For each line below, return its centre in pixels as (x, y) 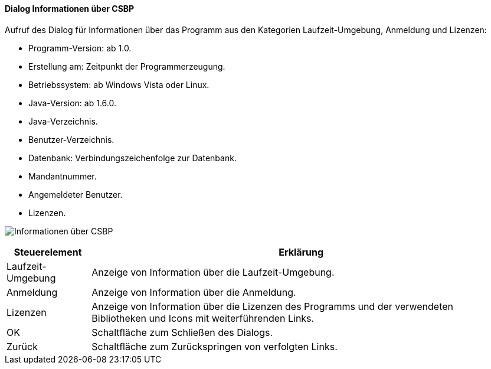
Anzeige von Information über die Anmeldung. (194, 292)
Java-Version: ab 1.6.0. (72, 103)
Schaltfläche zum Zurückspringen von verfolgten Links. (215, 346)
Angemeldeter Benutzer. (76, 194)
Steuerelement (48, 252)
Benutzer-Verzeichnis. (71, 139)
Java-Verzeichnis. (63, 121)
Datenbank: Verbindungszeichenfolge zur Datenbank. (132, 158)
